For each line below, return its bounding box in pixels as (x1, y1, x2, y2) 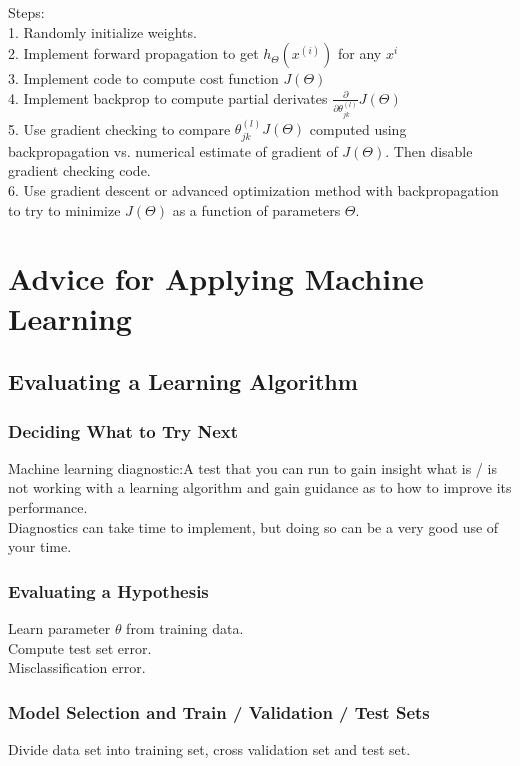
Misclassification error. (8, 657, 146, 678)
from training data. (126, 618, 244, 639)
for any (338, 43, 382, 64)
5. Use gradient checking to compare (8, 118, 231, 139)
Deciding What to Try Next (8, 418, 239, 443)
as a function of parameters (172, 199, 341, 220)
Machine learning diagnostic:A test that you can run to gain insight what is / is (8, 457, 497, 478)
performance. (8, 497, 88, 518)
